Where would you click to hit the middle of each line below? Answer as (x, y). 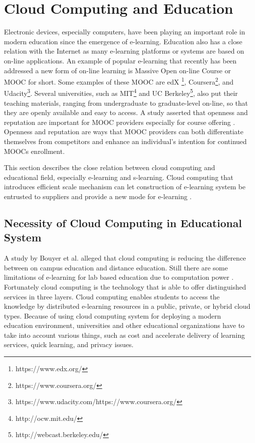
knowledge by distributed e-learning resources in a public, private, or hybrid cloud (127, 306)
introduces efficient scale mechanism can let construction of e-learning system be (125, 187)
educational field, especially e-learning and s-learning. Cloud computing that (119, 177)
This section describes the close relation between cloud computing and (110, 167)
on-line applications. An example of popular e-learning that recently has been (120, 60)
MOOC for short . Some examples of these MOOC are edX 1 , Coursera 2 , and (119, 81)
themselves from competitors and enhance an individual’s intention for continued (126, 141)
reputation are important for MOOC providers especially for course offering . (120, 122)
